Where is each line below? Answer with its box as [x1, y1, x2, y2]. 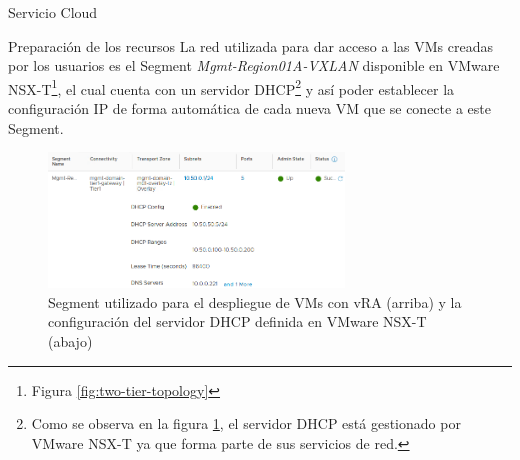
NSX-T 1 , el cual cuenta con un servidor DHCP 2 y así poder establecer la [8, 75, 455, 99]
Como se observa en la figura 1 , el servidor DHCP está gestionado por [31, 413, 461, 434]
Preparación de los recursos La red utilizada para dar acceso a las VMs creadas [8, 35, 493, 56]
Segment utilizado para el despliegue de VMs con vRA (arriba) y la [48, 291, 462, 312]
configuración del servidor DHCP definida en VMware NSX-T [48, 311, 427, 332]
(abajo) [48, 330, 93, 351]
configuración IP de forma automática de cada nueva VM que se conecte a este [8, 98, 491, 119]
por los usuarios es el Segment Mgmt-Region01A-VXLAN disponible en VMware [8, 55, 500, 76]
